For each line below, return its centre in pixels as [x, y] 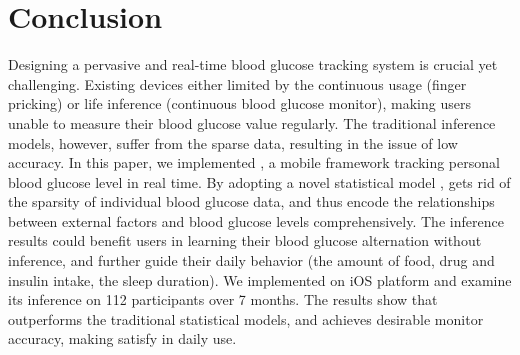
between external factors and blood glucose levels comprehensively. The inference [256, 220]
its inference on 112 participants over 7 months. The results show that [223, 299]
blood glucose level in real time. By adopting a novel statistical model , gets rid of [259, 181]
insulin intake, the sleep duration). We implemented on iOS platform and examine [260, 279]
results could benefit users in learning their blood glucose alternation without [245, 240]
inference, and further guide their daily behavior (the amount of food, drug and [251, 260]
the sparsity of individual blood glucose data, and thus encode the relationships [251, 201]
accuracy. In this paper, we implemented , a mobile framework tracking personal [254, 162]
